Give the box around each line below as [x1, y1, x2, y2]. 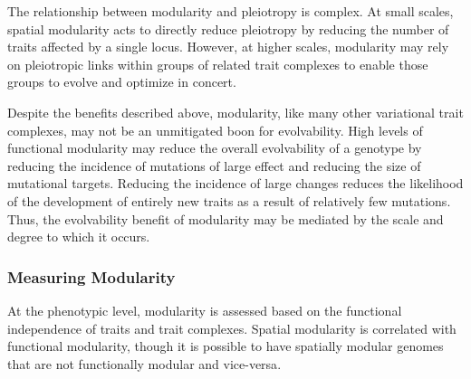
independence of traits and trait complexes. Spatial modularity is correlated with [7, 318, 457, 337]
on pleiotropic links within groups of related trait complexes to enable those [7, 54, 428, 73]
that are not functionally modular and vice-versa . [7, 354, 282, 373]
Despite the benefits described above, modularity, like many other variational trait [7, 102, 464, 121]
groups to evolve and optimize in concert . [7, 72, 236, 91]
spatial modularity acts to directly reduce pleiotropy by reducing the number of [7, 19, 449, 38]
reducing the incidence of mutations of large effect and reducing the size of [7, 156, 421, 175]
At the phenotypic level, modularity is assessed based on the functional [7, 300, 402, 319]
